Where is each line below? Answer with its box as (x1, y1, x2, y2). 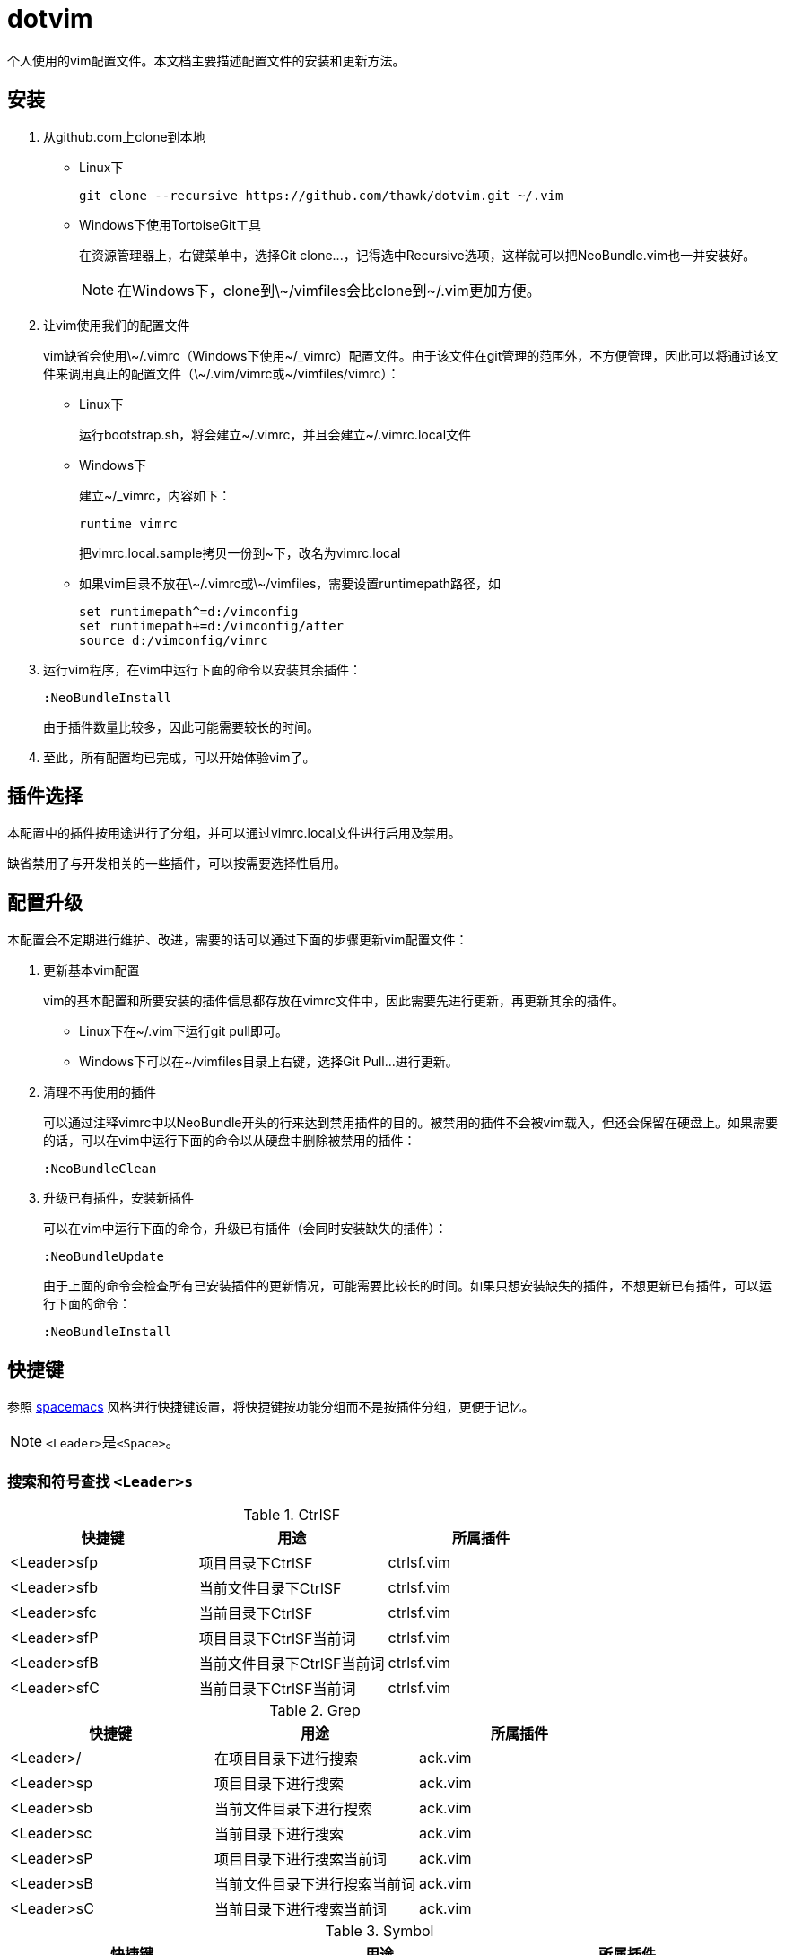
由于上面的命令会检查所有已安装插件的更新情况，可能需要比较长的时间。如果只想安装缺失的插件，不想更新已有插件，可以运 (43, 1278, 772, 1294)
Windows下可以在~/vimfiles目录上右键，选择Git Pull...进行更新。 (79, 1054, 458, 1070)
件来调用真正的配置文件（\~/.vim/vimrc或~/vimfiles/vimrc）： (43, 365, 400, 381)
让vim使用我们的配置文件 (43, 317, 190, 333)
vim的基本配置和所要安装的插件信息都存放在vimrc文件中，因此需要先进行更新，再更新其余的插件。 (43, 993, 625, 1009)
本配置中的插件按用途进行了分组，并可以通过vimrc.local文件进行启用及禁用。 (7, 825, 461, 841)
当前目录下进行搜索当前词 (214, 1899, 388, 1918)
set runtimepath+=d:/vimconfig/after (79, 618, 345, 633)
